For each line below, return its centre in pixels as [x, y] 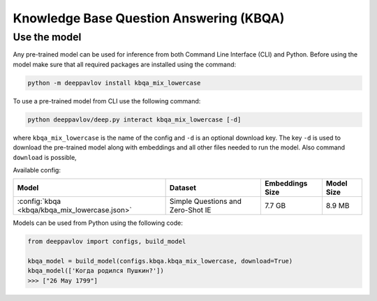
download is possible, [45, 157]
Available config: [37, 170]
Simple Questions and [206, 201]
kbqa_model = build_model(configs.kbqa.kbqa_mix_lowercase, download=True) [160, 261]
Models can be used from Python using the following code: [98, 223]
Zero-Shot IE [190, 210]
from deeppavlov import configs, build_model [107, 242]
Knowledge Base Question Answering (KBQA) [149, 18]
